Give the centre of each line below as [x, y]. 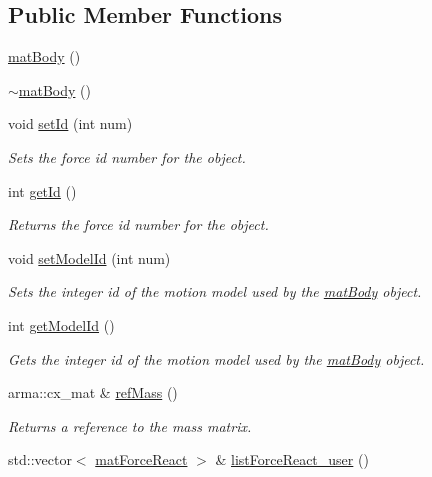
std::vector [40, 459]
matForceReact [141, 459]
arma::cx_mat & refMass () [93, 392]
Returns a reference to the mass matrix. [130, 425]
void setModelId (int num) [89, 257]
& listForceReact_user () [292, 459]
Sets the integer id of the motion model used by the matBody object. [215, 291]
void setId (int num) [70, 123]
